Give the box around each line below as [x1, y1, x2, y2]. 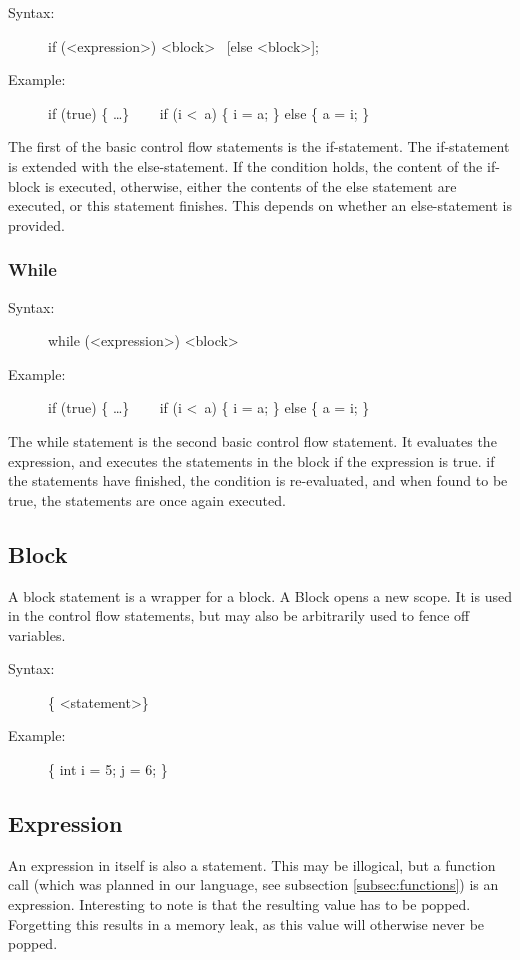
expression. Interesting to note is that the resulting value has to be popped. [8, 894, 471, 915]
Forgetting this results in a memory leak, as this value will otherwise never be [8, 913, 485, 934]
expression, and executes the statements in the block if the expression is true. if [8, 450, 495, 471]
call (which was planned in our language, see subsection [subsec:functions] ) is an [8, 874, 499, 895]
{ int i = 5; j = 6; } [48, 759, 168, 780]
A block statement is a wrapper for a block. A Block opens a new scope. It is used [8, 585, 512, 606]
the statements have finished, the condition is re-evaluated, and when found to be [8, 470, 508, 491]
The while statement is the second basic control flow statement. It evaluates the [8, 430, 497, 451]
